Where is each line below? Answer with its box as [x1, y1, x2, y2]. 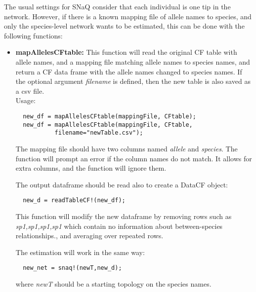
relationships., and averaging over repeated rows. [15, 230, 164, 241]
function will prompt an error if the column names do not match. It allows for [15, 153, 252, 163]
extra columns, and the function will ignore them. [15, 163, 167, 173]
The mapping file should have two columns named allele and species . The [15, 143, 238, 153]
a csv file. [15, 85, 44, 96]
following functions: [4, 30, 63, 40]
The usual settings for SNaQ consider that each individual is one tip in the [4, 1, 231, 11]
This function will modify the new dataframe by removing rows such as [15, 211, 232, 221]
